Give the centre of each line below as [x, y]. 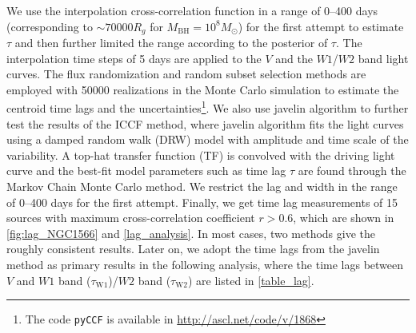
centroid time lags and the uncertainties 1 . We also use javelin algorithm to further [208, 107]
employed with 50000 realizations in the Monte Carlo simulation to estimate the [203, 89]
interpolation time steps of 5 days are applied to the [134, 58]
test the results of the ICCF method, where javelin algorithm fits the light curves [205, 123]
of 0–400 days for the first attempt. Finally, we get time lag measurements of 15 [202, 202]
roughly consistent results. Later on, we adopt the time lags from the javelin [193, 249]
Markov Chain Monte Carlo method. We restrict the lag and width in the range [202, 186]
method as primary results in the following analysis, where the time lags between [205, 265]
